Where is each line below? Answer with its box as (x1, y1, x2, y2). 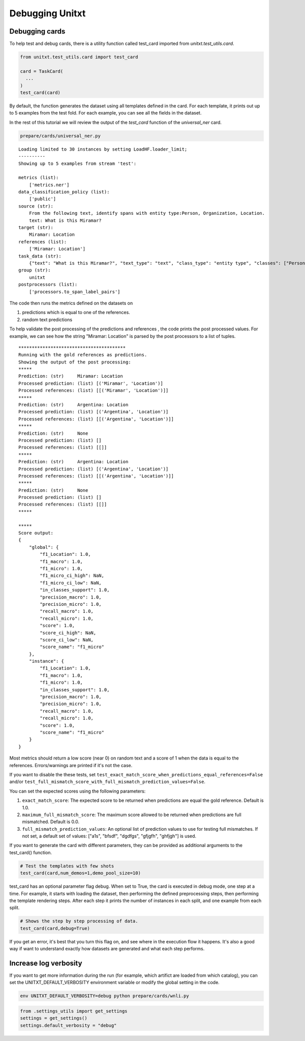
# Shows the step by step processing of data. (20, 918, 138, 924)
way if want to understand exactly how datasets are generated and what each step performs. (9, 946, 205, 952)
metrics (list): (18, 175, 59, 181)
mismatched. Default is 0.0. (22, 819, 80, 825)
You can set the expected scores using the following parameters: (9, 788, 146, 794)
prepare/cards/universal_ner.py (20, 133, 101, 138)
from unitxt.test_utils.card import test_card (20, 54, 138, 60)
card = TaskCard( (20, 68, 64, 74)
